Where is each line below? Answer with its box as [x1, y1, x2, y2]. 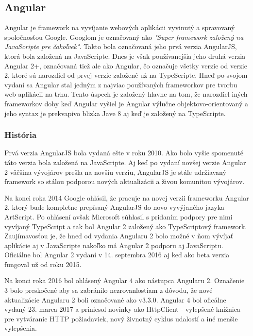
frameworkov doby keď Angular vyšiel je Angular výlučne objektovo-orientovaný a [4, 98, 248, 108]
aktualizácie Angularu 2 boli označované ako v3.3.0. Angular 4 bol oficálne [4, 294, 226, 304]
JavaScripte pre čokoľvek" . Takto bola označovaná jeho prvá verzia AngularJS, [4, 41, 237, 51]
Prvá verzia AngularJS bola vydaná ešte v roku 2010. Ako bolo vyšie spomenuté [4, 148, 243, 158]
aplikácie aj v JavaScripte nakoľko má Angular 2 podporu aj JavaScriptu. [4, 240, 223, 250]
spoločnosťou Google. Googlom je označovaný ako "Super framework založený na [4, 32, 244, 42]
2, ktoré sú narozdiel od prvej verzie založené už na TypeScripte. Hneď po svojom [4, 70, 248, 80]
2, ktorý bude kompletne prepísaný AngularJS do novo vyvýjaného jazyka [4, 202, 225, 212]
